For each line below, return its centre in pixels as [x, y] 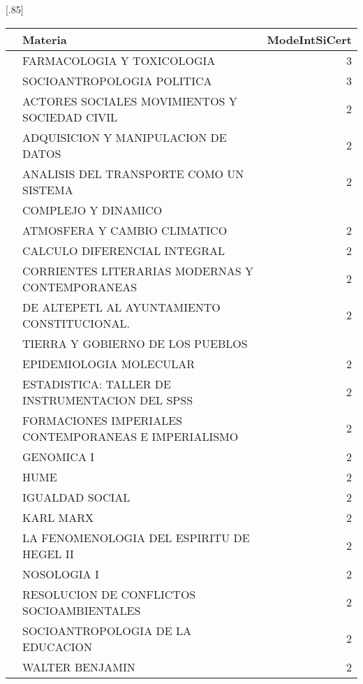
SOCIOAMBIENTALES [82, 610]
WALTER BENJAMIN [79, 667]
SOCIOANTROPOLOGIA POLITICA [117, 80]
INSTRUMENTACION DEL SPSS [108, 400]
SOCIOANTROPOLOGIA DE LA [107, 630]
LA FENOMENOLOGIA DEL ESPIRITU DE [136, 537]
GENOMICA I [59, 456]
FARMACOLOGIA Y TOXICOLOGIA [119, 60]
